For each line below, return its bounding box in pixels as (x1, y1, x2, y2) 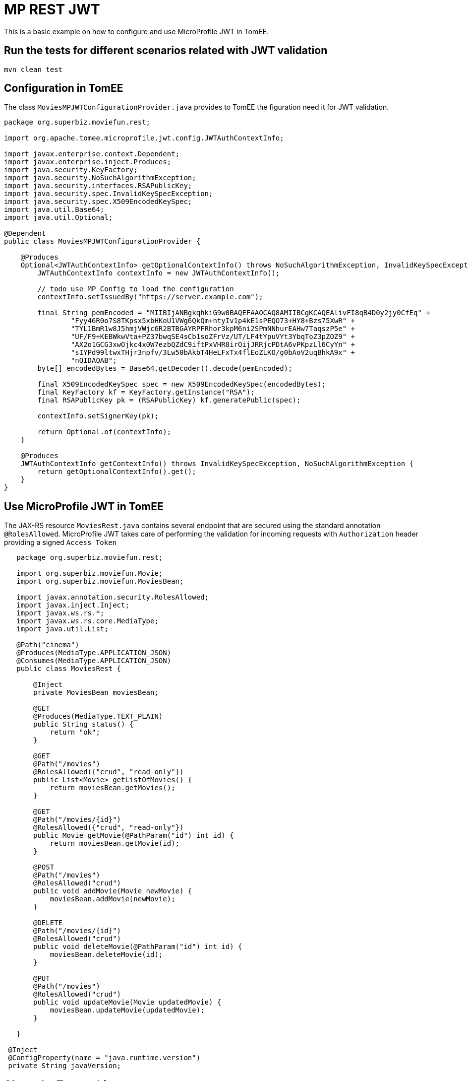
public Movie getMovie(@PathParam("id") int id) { (33, 831, 234, 840)
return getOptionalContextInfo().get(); (37, 468, 196, 476)
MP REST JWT (4, 1, 100, 18)
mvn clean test (4, 65, 63, 73)
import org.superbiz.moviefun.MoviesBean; (16, 577, 184, 586)
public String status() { (33, 720, 134, 729)
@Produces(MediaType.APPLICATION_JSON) (16, 649, 172, 657)
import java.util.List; (16, 625, 109, 633)
